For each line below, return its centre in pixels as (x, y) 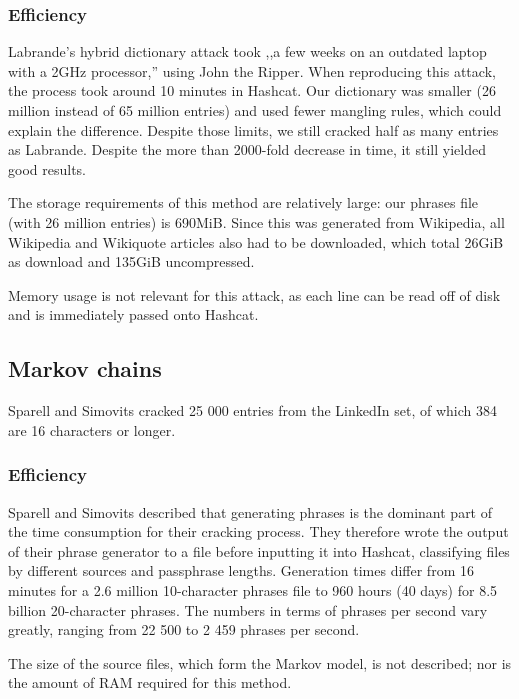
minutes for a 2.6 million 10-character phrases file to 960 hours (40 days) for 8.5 (253, 589)
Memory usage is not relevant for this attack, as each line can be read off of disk (254, 294)
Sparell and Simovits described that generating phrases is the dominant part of (250, 511)
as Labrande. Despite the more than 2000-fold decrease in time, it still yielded (247, 149)
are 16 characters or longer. (92, 429)
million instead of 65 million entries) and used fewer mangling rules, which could (255, 110)
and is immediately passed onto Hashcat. (133, 314)
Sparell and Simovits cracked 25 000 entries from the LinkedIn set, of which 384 (253, 410)
